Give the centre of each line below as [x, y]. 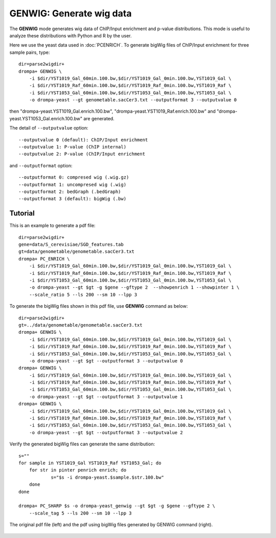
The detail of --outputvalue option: [49, 128]
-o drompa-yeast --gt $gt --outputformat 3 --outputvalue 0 [106, 361]
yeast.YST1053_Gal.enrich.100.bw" [46, 118]
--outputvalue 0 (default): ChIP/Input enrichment [83, 140]
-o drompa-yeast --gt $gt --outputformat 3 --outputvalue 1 [106, 396]
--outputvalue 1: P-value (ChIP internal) [73, 147]
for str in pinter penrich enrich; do [78, 470]
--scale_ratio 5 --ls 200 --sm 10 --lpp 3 [83, 295]
